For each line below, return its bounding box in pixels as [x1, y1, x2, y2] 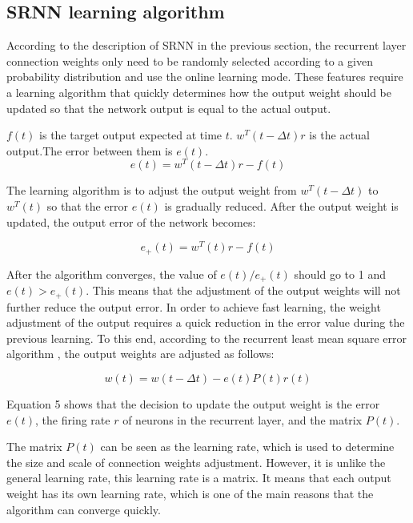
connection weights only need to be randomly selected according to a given [6, 52, 373, 69]
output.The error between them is [6, 142, 173, 159]
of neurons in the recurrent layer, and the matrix [122, 411, 363, 428]
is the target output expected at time [39, 127, 223, 143]
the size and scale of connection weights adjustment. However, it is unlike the [6, 453, 386, 470]
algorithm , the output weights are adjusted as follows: [6, 345, 275, 362]
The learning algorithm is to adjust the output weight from [6, 182, 297, 199]
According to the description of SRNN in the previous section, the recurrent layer [6, 37, 407, 54]
